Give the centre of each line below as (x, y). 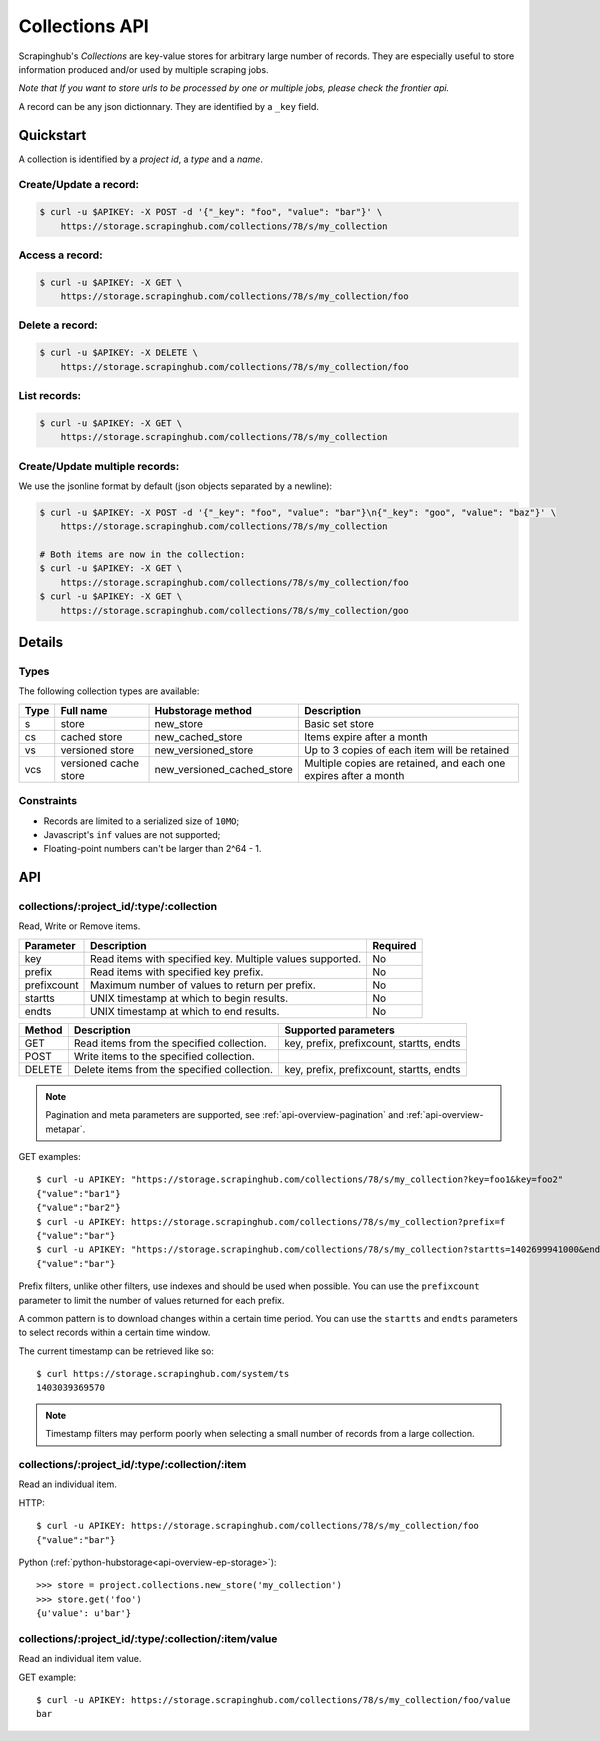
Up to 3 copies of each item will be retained (406, 750)
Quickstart (52, 135)
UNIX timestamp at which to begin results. (189, 998)
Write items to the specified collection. (164, 1056)
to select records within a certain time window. (114, 1332)
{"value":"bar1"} (78, 1193)
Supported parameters (339, 1030)
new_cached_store (198, 737)
